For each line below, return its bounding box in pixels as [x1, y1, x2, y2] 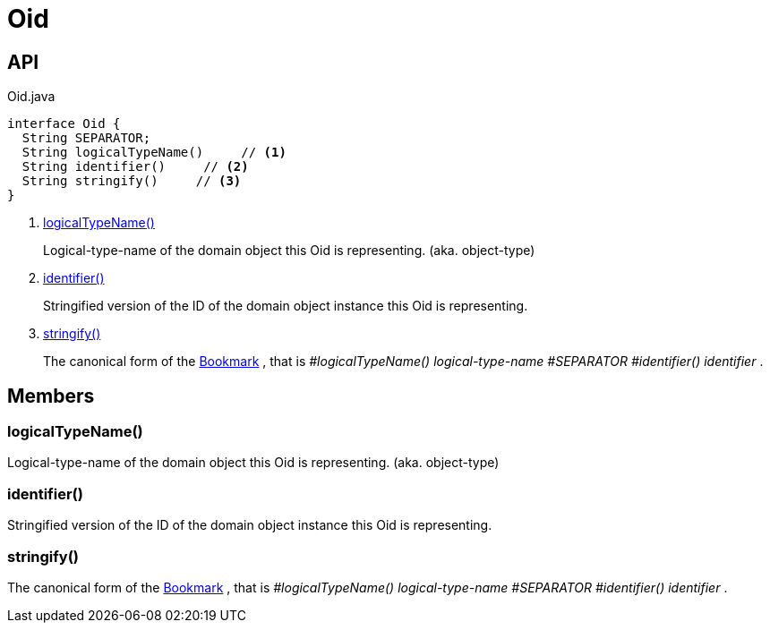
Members [7, 384, 95, 407]
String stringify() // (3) [21, 174, 242, 189]
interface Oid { [7, 116, 121, 132]
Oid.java [7, 89, 56, 105]
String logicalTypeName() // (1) [21, 145, 287, 160]
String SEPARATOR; [21, 131, 151, 146]
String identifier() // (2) [21, 159, 249, 175]
